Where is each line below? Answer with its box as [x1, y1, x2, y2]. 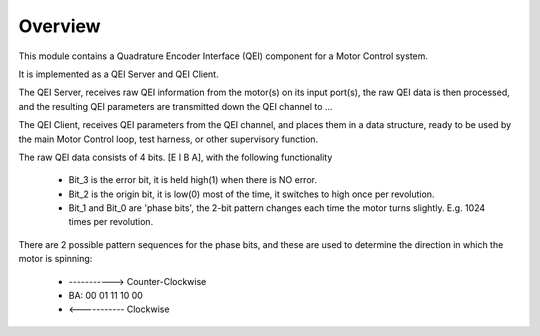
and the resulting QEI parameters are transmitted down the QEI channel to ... [18, 100, 333, 112]
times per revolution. [68, 216, 154, 228]
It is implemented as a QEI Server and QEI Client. [18, 68, 219, 80]
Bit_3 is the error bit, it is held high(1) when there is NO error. [68, 174, 317, 186]
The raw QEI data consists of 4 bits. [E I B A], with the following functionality [18, 151, 333, 163]
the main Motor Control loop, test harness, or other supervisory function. [18, 133, 319, 145]
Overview [18, 15, 101, 37]
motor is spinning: [18, 253, 93, 265]
